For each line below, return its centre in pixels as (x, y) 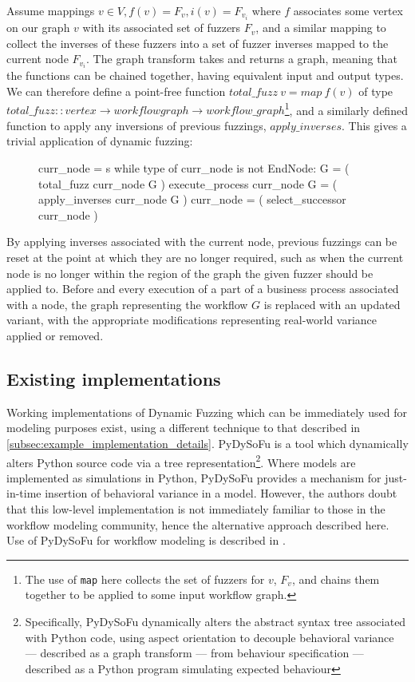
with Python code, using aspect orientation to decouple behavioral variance (209, 637)
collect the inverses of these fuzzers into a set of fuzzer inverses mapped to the (198, 43)
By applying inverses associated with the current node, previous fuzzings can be (202, 242)
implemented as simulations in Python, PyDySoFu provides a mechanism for (194, 477)
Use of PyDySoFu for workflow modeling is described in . (146, 540)
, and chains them (336, 579)
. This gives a (374, 125)
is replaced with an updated (332, 304)
